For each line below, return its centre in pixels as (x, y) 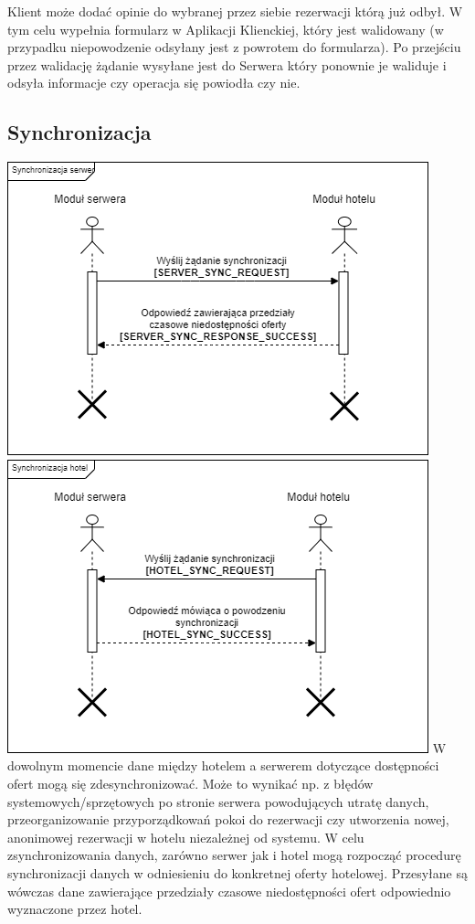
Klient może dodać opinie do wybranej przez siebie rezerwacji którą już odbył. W (235, 11)
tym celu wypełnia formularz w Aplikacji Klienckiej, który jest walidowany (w (226, 29)
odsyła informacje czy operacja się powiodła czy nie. (154, 83)
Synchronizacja (79, 132)
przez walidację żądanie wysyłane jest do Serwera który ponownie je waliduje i (227, 64)
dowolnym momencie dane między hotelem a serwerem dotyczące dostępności (223, 765)
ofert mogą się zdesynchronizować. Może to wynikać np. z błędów (190, 783)
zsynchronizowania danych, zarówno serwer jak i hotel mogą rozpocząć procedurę (234, 855)
